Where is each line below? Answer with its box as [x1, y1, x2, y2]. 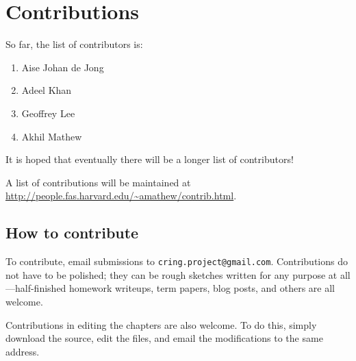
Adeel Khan [21, 83, 72, 97]
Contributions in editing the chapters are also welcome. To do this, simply [5, 317, 317, 332]
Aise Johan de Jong [21, 60, 104, 74]
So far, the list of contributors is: [5, 37, 143, 51]
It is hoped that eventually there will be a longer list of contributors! [5, 152, 294, 166]
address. [5, 344, 40, 358]
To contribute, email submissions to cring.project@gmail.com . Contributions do [5, 254, 348, 269]
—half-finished [5, 281, 66, 295]
